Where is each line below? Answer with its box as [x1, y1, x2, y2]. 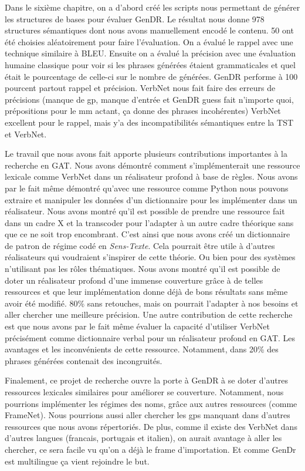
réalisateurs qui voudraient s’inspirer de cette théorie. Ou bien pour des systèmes [5, 251, 296, 263]
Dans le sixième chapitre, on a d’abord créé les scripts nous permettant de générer [5, 1, 300, 13]
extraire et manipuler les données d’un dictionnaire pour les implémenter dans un [5, 193, 297, 206]
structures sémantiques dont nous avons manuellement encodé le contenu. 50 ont [5, 24, 294, 36]
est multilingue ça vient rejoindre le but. [5, 455, 150, 467]
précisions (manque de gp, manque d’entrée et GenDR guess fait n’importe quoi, [5, 93, 294, 105]
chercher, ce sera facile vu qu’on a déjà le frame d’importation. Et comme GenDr [5, 443, 296, 455]
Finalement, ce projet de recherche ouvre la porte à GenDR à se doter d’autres [5, 374, 288, 386]
